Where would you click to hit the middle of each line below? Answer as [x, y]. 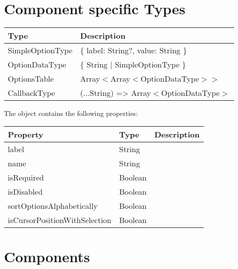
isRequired [26, 177]
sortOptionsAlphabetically [53, 205]
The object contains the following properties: [71, 113]
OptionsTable [31, 79]
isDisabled [25, 191]
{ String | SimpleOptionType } [133, 65]
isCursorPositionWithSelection [60, 220]
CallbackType [32, 93]
